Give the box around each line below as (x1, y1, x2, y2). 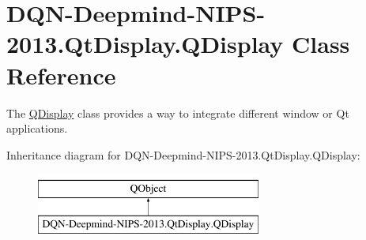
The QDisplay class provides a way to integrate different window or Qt (6, 104, 349, 121)
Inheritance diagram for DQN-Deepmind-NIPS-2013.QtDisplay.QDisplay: (6, 146, 360, 163)
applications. (6, 120, 68, 137)
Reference (6, 58, 116, 91)
